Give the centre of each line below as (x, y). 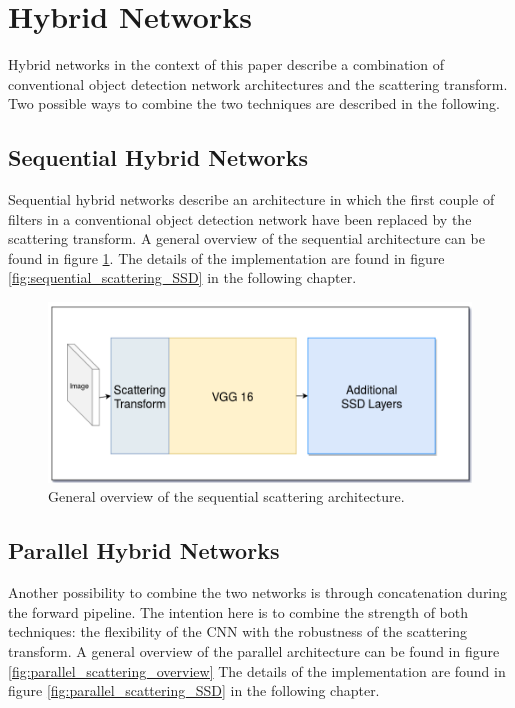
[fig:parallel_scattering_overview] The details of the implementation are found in (257, 670)
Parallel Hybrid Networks (144, 550)
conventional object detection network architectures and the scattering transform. (258, 83)
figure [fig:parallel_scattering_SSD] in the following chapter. (194, 690)
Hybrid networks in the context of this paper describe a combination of (226, 64)
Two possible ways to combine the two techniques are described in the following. (254, 103)
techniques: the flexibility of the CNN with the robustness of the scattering (237, 631)
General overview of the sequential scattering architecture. (226, 496)
